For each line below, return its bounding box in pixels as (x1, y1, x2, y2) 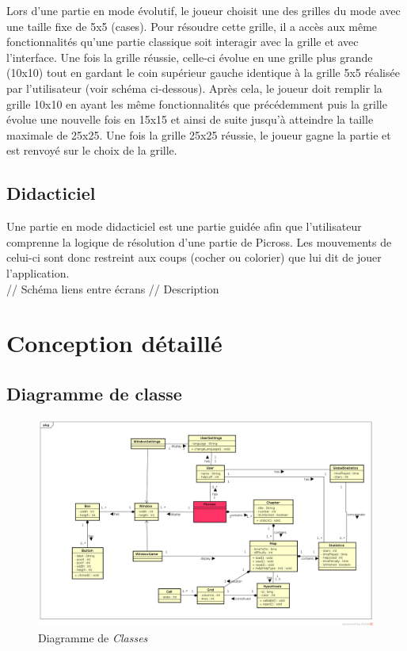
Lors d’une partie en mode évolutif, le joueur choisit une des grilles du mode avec (6, 2, 401, 18)
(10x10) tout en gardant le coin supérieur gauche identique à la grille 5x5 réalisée (6, 64, 400, 81)
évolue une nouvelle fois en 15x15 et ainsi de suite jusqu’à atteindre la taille (6, 111, 374, 128)
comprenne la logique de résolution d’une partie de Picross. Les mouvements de (6, 233, 392, 250)
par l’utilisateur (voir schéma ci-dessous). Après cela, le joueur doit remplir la (6, 79, 382, 96)
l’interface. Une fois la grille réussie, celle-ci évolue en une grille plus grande (6, 48, 373, 65)
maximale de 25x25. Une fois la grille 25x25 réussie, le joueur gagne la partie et (6, 126, 391, 143)
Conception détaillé (6, 327, 223, 359)
